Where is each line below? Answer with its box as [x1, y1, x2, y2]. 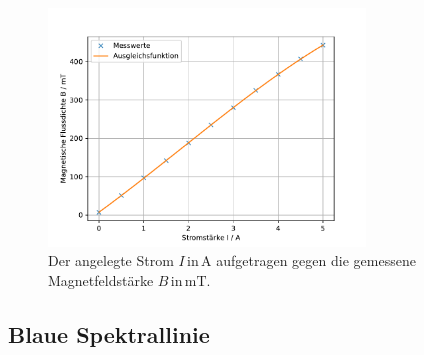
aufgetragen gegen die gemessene [216, 250, 416, 271]
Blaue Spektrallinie [8, 318, 210, 349]
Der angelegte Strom [48, 250, 174, 271]
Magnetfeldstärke [48, 269, 154, 290]
